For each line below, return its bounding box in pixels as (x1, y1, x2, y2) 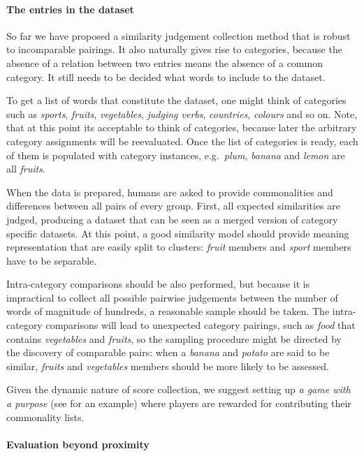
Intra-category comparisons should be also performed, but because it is (6, 277, 310, 291)
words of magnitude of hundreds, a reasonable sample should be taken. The (6, 304, 330, 318)
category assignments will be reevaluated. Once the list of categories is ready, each (6, 133, 358, 148)
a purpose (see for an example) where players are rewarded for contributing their (6, 396, 351, 411)
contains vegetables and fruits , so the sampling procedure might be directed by (6, 331, 342, 346)
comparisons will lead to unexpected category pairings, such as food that (45, 318, 356, 332)
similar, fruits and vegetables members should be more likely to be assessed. (6, 358, 329, 373)
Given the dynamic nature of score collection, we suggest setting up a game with (6, 382, 351, 397)
